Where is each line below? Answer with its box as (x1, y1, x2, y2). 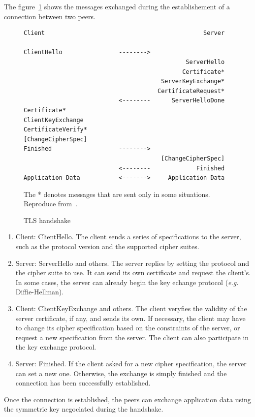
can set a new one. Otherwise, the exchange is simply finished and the (15, 368, 227, 378)
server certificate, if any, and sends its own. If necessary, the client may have (15, 313, 246, 323)
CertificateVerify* (24, 126, 87, 133)
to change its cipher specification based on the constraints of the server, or (15, 322, 240, 333)
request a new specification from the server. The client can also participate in (15, 332, 249, 342)
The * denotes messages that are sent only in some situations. (24, 189, 210, 199)
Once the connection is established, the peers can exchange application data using (4, 394, 251, 404)
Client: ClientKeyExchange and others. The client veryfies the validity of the (15, 303, 247, 314)
